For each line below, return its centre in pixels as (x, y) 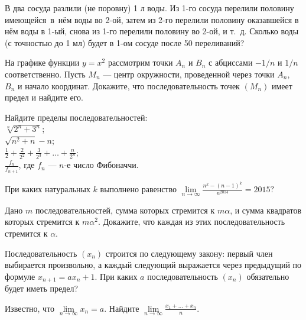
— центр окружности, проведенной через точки (189, 74)
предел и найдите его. (44, 97)
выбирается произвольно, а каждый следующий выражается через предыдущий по (153, 265)
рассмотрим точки (140, 62)
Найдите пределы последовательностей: (76, 117)
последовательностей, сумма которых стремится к (125, 210)
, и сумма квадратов (266, 210)
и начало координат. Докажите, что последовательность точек (128, 85)
